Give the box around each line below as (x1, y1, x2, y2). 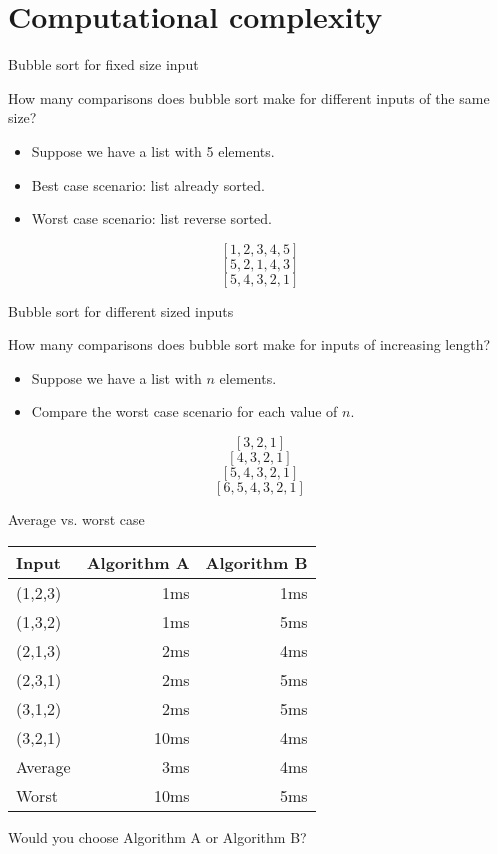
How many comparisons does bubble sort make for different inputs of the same (8, 87, 490, 108)
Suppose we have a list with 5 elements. (31, 140, 275, 161)
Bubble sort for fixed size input (8, 54, 199, 75)
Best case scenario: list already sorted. (31, 174, 266, 195)
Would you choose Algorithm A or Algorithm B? (8, 826, 307, 847)
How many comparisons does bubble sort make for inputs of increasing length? (8, 334, 491, 355)
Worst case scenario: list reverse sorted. (31, 208, 272, 229)
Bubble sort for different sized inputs (8, 300, 234, 321)
